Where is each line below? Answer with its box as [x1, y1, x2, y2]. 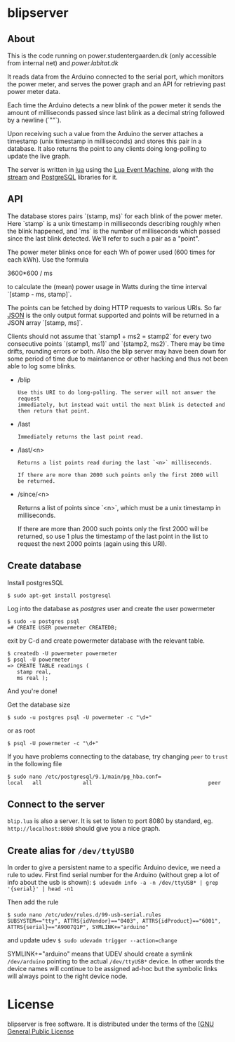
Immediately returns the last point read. [17, 433, 144, 440]
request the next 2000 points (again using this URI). [17, 539, 167, 548]
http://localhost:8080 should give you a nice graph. [7, 824, 161, 833]
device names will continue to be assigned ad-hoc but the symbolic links [7, 965, 217, 973]
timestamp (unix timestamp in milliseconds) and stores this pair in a [7, 137, 202, 145]
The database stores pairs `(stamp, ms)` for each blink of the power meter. [7, 212, 223, 220]
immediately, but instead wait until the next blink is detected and [17, 401, 226, 408]
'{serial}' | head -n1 [7, 886, 74, 893]
